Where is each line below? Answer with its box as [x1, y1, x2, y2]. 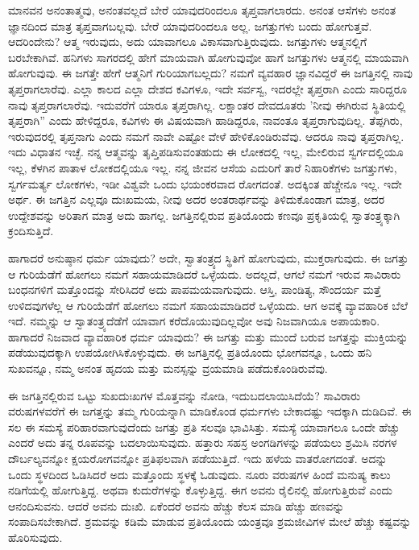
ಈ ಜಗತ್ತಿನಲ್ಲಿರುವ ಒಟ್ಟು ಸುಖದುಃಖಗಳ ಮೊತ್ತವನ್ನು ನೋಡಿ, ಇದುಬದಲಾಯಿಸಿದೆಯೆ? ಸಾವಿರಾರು [8, 387, 361, 403]
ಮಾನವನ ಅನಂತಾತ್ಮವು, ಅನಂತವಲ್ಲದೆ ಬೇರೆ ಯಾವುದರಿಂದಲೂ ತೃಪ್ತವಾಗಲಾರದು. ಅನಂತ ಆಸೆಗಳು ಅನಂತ [8, 2, 396, 18]
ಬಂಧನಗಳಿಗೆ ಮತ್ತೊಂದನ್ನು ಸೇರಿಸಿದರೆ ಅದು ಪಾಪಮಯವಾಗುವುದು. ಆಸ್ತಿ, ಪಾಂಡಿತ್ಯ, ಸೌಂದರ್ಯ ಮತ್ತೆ [8, 281, 381, 298]
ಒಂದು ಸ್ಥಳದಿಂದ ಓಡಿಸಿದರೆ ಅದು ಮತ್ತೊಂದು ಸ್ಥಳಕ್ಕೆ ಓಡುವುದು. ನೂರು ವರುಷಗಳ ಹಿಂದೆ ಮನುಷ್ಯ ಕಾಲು [8, 465, 391, 482]
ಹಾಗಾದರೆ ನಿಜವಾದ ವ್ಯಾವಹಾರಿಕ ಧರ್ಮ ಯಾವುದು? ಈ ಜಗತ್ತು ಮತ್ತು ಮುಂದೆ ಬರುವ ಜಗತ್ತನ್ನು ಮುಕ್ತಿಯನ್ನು [8, 328, 409, 345]
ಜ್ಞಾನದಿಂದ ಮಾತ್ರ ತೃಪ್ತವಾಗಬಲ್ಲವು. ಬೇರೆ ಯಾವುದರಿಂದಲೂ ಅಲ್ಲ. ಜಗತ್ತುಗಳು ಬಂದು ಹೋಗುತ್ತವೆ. [8, 17, 372, 34]
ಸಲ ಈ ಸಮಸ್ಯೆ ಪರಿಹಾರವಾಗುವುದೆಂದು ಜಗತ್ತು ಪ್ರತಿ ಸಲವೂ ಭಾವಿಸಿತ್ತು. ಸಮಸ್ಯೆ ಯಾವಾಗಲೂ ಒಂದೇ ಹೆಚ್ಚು [8, 418, 400, 435]
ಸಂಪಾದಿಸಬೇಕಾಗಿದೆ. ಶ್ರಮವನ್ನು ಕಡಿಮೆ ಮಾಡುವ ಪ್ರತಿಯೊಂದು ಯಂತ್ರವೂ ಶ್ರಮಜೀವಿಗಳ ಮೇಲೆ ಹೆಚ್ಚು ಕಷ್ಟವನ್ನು [8, 513, 412, 530]
